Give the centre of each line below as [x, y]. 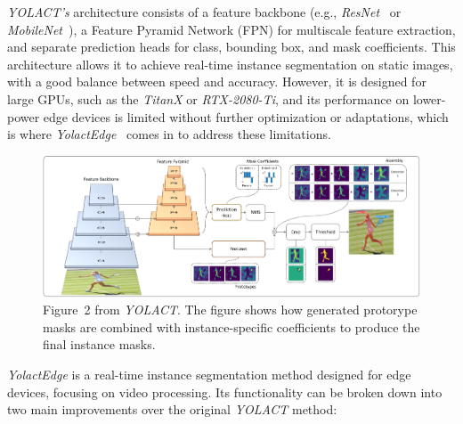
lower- [429, 98]
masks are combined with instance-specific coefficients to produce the [231, 326]
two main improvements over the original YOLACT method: [172, 409]
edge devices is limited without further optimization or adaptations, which [246, 116]
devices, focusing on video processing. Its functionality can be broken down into [225, 391]
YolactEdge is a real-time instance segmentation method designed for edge [209, 374]
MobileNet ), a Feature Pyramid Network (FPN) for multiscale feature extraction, [231, 29]
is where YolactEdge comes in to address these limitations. [169, 134]
